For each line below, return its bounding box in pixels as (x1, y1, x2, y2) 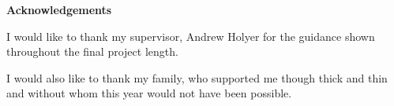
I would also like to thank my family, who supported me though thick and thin (6, 69, 388, 86)
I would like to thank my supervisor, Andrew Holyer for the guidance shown (6, 27, 375, 44)
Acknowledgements (6, 2, 112, 17)
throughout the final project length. (6, 43, 178, 60)
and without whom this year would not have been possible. (6, 85, 292, 101)
